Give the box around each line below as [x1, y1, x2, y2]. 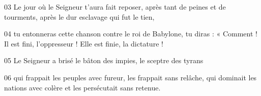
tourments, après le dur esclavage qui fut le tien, [4, 11, 155, 22]
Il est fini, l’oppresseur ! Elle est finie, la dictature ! [4, 38, 163, 49]
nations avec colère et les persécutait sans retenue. [4, 82, 161, 92]
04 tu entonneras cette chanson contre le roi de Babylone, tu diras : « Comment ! [4, 28, 257, 39]
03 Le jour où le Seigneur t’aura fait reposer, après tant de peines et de [4, 2, 226, 12]
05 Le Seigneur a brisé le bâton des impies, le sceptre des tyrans [4, 55, 204, 66]
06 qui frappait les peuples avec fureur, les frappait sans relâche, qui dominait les [4, 72, 257, 82]
